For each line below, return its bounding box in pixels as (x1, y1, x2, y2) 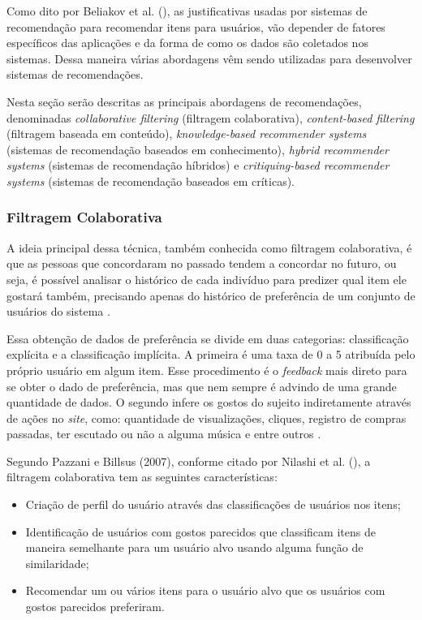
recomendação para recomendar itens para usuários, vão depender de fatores (6, 18, 385, 35)
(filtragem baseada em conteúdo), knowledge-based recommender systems (6, 125, 367, 142)
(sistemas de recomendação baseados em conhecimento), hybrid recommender (6, 140, 389, 157)
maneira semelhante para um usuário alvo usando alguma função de (25, 539, 364, 556)
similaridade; (25, 554, 89, 571)
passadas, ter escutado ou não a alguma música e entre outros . (6, 425, 321, 442)
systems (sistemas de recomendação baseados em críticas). (6, 172, 295, 189)
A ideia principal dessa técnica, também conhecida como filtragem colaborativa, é (6, 239, 412, 256)
